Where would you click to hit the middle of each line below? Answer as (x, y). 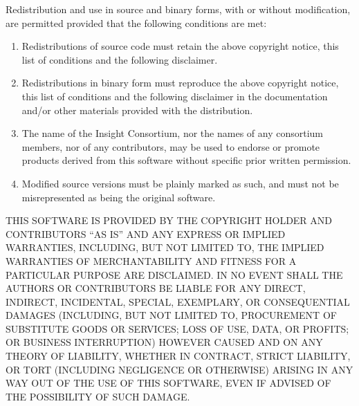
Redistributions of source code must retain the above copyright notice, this (180, 46)
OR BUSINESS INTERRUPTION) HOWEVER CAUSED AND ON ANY (164, 342)
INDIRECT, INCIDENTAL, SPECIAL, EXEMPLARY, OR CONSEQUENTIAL (178, 301)
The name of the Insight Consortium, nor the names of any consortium (172, 133)
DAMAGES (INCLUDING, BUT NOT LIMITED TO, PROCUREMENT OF (171, 315)
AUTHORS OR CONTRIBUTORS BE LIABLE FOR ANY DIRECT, (156, 288)
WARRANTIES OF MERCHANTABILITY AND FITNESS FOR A (151, 260)
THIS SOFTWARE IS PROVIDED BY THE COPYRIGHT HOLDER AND (169, 220)
